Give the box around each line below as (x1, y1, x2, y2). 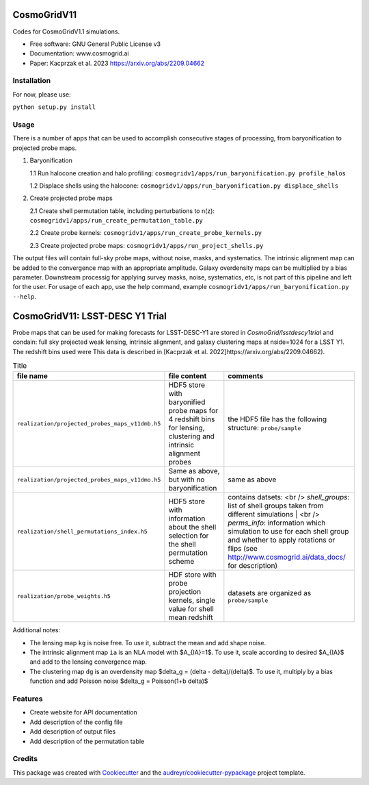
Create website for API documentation (29, 708, 137, 717)
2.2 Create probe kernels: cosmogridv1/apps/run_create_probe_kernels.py (29, 229, 262, 237)
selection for (168, 531, 209, 540)
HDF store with (168, 570, 217, 580)
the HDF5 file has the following (228, 414, 327, 424)
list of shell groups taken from (228, 501, 324, 510)
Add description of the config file (29, 718, 123, 726)
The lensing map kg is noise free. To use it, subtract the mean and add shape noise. (29, 638, 266, 647)
